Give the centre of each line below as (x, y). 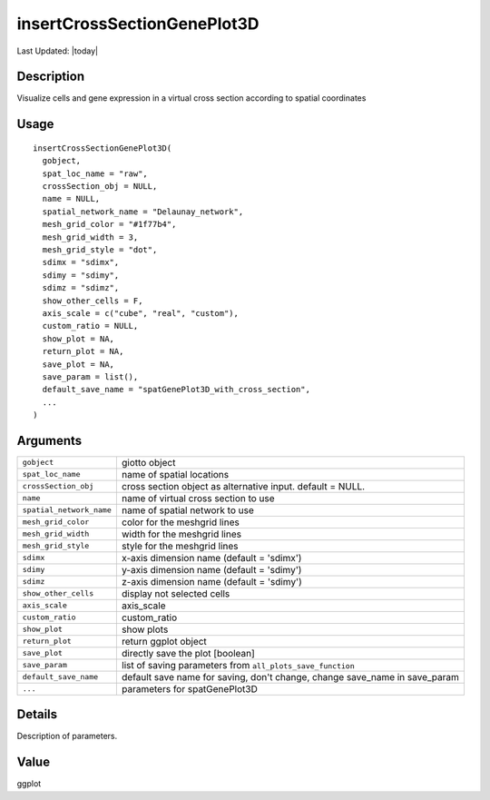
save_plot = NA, (78, 364)
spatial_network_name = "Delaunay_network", (143, 212)
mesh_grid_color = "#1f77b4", (109, 224)
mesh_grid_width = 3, (90, 237)
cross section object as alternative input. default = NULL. (243, 486)
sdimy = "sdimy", (81, 275)
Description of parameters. (67, 736)
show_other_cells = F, (93, 301)
